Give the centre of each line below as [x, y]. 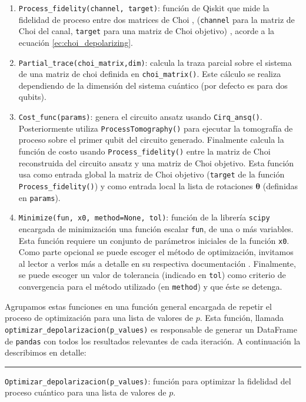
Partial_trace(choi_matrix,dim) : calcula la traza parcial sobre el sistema [155, 62]
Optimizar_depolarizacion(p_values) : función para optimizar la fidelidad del [148, 381]
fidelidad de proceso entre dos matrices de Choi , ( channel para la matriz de [157, 19]
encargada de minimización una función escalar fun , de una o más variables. [156, 228]
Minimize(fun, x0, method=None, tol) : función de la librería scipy [144, 217]
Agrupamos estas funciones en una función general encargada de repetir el [138, 306]
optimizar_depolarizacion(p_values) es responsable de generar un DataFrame [151, 329]
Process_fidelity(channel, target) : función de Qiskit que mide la [144, 8]
